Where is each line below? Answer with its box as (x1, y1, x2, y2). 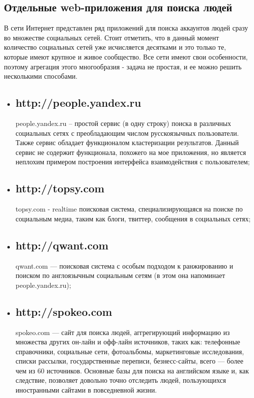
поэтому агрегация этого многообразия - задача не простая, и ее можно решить (4, 61, 242, 71)
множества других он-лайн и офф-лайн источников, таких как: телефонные (15, 337, 240, 347)
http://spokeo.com (15, 304, 113, 319)
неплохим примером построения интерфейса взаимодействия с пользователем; (15, 156, 250, 167)
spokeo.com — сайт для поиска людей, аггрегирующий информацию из (15, 327, 230, 337)
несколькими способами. (4, 71, 78, 81)
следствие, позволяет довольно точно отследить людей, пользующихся (15, 375, 226, 385)
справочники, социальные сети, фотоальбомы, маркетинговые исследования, (15, 346, 244, 356)
